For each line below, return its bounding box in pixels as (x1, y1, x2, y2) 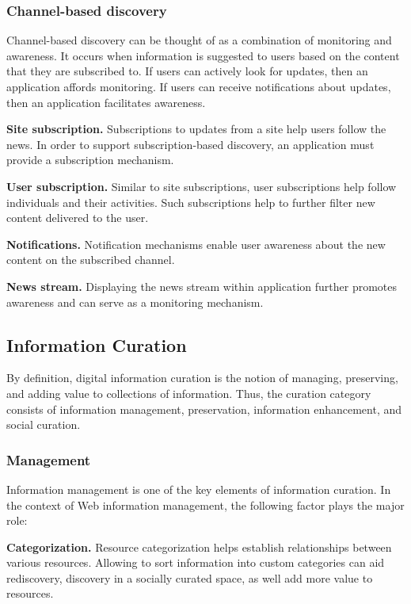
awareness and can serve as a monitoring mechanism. (6, 293, 264, 310)
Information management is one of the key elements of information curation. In (6, 480, 391, 497)
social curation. (6, 416, 81, 433)
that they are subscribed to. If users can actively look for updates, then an (6, 63, 368, 79)
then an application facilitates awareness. (6, 94, 206, 110)
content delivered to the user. (6, 209, 149, 226)
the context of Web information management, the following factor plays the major (6, 496, 405, 513)
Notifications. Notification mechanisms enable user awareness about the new (6, 235, 386, 252)
